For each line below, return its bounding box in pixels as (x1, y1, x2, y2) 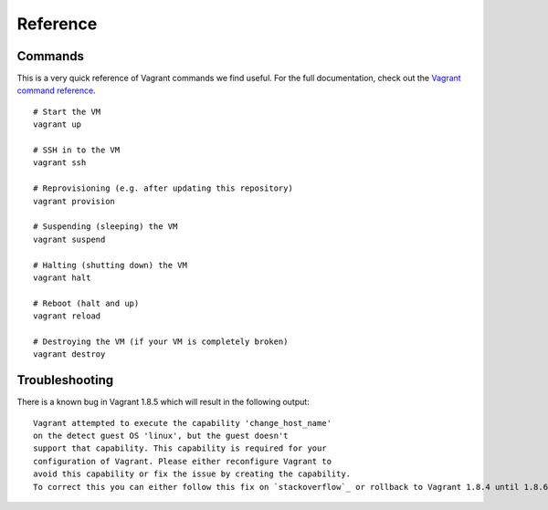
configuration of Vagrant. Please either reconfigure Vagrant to (33, 456, 332, 466)
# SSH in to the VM (33, 145, 121, 155)
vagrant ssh (33, 158, 87, 168)
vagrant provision (33, 196, 116, 206)
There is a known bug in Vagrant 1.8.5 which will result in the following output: (16, 397, 310, 408)
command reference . (16, 85, 96, 96)
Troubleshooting (16, 372, 114, 388)
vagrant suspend (33, 234, 106, 245)
